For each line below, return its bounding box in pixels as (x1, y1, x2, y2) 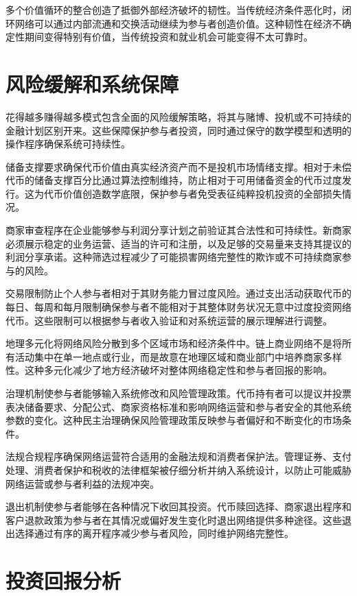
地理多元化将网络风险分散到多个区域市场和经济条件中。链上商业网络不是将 (5, 336, 342, 350)
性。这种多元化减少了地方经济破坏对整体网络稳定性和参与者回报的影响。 (5, 363, 332, 377)
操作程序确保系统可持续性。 (5, 136, 130, 151)
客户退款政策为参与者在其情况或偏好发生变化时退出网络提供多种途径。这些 (5, 512, 342, 527)
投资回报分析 (5, 567, 122, 595)
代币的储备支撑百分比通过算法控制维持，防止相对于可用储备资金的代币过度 (5, 173, 342, 187)
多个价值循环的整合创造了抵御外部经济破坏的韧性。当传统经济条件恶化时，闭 (5, 3, 352, 16)
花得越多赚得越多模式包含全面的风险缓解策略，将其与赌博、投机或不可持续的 (5, 109, 352, 123)
